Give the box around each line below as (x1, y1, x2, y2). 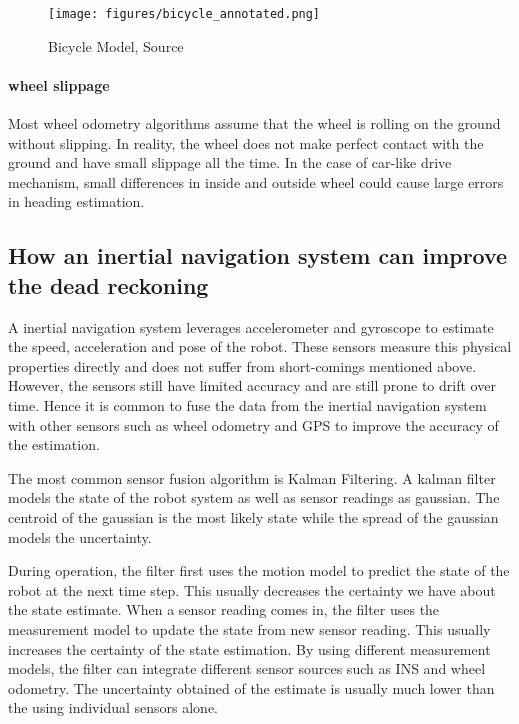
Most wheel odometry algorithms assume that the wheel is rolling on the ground (8, 113, 501, 134)
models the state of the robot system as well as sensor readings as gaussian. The (8, 487, 500, 508)
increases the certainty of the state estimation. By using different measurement (8, 638, 491, 659)
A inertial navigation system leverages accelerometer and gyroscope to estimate (8, 316, 494, 337)
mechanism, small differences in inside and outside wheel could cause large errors (8, 171, 504, 192)
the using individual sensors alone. (8, 697, 218, 718)
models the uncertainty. (8, 526, 152, 547)
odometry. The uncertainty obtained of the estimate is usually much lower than (8, 677, 495, 698)
